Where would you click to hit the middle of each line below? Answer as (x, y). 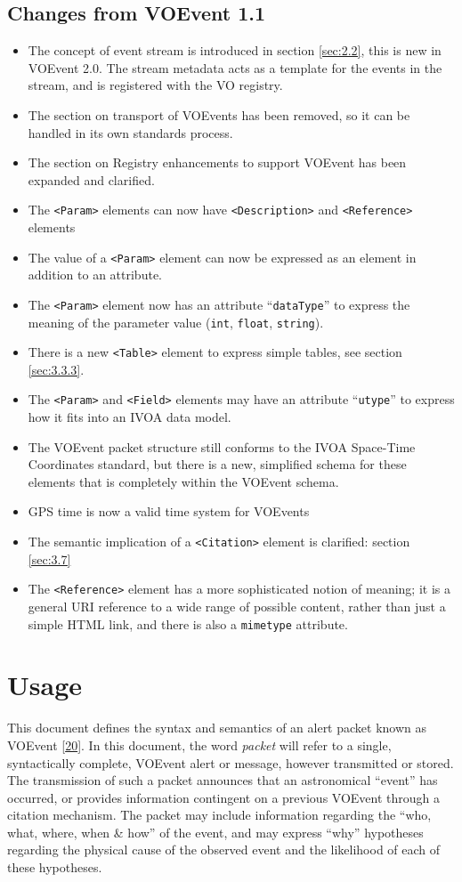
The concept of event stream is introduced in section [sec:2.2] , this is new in (235, 50)
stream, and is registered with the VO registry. (155, 85)
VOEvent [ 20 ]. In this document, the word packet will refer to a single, (199, 744)
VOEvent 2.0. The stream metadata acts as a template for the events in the (235, 67)
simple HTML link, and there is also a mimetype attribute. (188, 623)
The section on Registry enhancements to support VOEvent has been (217, 162)
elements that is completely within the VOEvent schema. (183, 481)
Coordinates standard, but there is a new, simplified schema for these (217, 464)
